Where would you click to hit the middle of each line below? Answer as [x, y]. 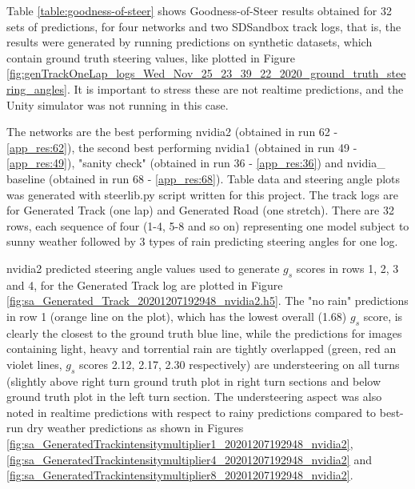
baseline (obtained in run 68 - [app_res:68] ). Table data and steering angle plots [204, 178]
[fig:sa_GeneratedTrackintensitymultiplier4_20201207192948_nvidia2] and [189, 459]
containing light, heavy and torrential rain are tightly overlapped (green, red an [202, 349]
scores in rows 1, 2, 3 [347, 268]
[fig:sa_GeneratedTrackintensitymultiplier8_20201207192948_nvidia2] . [180, 475]
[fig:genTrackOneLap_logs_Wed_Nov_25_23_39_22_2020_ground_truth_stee [206, 73]
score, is [383, 316]
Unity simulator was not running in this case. [118, 104]
